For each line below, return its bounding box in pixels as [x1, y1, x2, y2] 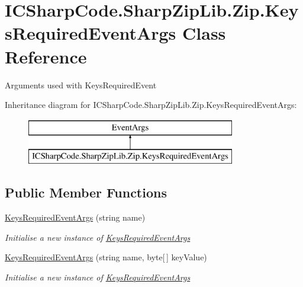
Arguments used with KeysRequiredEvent [5, 78, 157, 91]
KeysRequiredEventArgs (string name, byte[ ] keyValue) [5, 251, 207, 263]
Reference [5, 44, 87, 68]
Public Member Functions [5, 183, 167, 202]
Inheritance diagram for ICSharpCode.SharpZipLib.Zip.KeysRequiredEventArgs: [5, 98, 297, 111]
